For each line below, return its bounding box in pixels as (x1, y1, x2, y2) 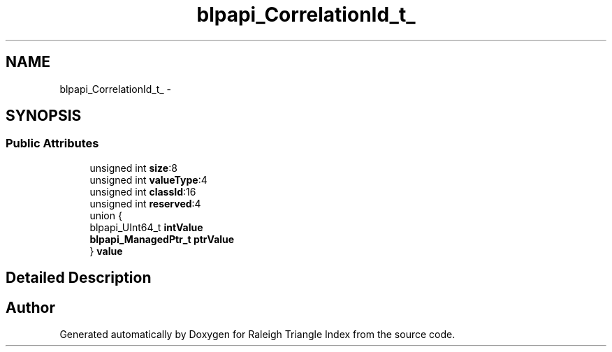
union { (89, 209, 122, 221)
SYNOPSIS (6, 107, 82, 125)
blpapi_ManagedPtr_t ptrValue (89, 233, 235, 245)
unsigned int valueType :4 (89, 173, 207, 186)
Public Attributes (6, 136, 99, 151)
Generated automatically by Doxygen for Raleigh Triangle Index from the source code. (59, 328, 456, 341)
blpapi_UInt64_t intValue (89, 221, 203, 233)
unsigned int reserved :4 (89, 197, 201, 210)
